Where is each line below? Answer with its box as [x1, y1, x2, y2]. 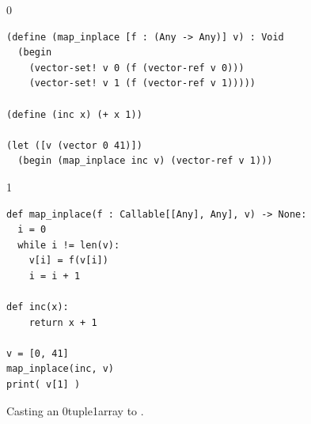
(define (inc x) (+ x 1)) [6, 108, 142, 120]
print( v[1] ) [6, 379, 81, 391]
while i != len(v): [17, 239, 120, 251]
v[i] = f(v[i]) [28, 255, 108, 267]
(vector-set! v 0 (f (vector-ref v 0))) [28, 62, 245, 74]
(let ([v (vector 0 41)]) [6, 139, 142, 151]
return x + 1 [28, 316, 97, 328]
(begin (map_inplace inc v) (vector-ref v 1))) [17, 155, 273, 167]
